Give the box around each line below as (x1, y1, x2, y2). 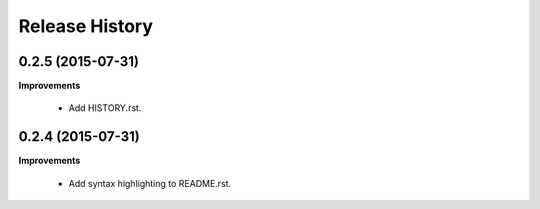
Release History (18, 15, 154, 37)
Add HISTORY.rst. (68, 102, 142, 114)
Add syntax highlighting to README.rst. (68, 177, 232, 189)
